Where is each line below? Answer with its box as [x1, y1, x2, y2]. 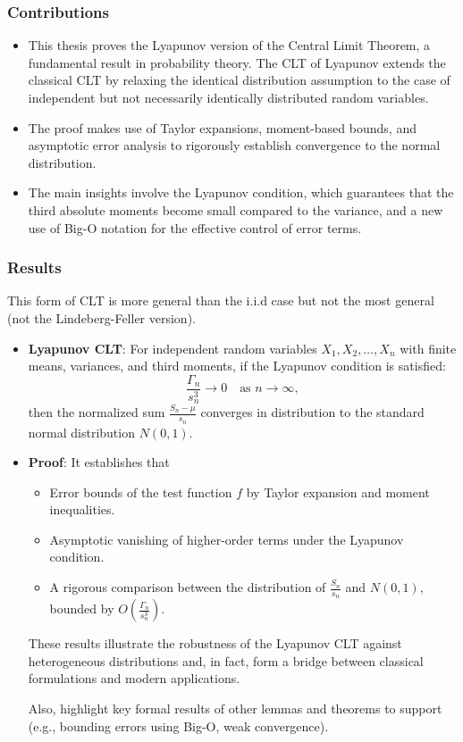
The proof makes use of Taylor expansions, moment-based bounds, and [28, 118, 417, 137]
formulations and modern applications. [28, 669, 240, 688]
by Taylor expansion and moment [246, 482, 430, 501]
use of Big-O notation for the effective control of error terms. [28, 218, 362, 237]
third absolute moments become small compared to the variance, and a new [28, 200, 443, 219]
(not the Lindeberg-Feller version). [7, 308, 196, 327]
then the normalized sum [28, 403, 165, 421]
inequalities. [49, 500, 115, 519]
